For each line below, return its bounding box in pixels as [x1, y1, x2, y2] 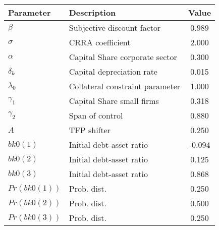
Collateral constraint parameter [69, 80, 181, 92]
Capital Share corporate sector [69, 51, 177, 63]
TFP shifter [69, 124, 111, 136]
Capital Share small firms [69, 95, 159, 106]
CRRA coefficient [69, 36, 131, 48]
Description [69, 7, 116, 18]
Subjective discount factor [69, 22, 161, 33]
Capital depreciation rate [69, 66, 157, 77]
